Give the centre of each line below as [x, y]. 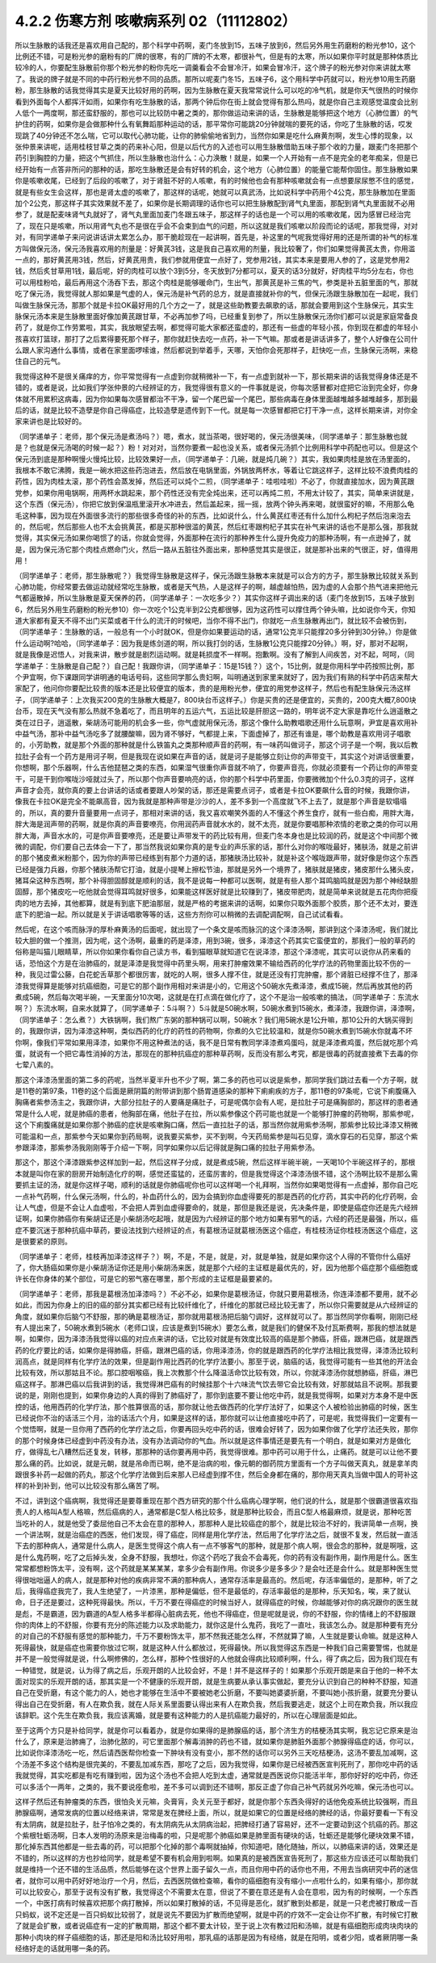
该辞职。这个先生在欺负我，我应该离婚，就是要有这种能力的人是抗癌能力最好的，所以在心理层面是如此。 [188, 1715]
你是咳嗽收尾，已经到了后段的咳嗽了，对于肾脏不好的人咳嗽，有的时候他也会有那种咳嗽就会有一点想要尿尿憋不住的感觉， [216, 181]
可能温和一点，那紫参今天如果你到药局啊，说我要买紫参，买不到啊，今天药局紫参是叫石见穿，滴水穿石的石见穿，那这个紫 [216, 1136]
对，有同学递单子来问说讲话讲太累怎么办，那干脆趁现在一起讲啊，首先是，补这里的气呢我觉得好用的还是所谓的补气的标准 [216, 237]
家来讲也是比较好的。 [50, 422]
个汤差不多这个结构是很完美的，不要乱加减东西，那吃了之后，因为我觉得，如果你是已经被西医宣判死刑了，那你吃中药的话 [216, 1764]
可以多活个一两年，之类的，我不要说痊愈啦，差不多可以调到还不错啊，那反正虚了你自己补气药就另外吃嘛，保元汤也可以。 [216, 1787]
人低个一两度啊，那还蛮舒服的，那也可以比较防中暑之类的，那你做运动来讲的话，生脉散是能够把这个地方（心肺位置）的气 [216, 112]
